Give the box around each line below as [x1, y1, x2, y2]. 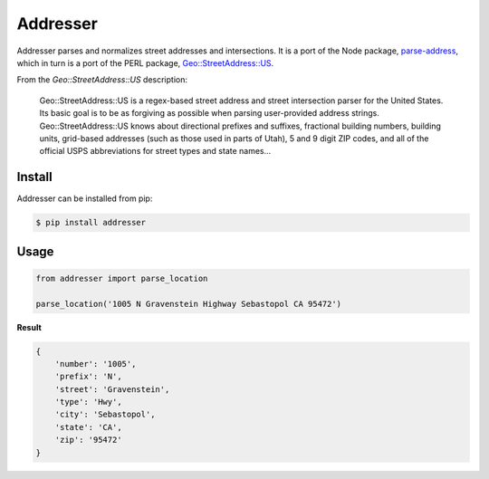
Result [16, 321, 43, 332]
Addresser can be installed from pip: [16, 193, 153, 204]
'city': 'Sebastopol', [54, 409, 156, 420]
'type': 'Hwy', [54, 397, 122, 407]
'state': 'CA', [54, 422, 122, 432]
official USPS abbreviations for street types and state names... [39, 146, 272, 157]
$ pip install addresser [35, 217, 147, 228]
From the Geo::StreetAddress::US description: [16, 74, 187, 85]
